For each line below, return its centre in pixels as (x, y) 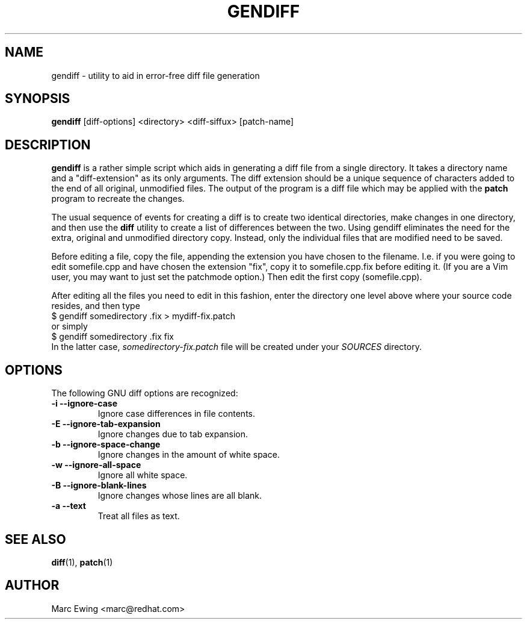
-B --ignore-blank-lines (99, 485)
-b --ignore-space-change (106, 445)
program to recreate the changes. (118, 199)
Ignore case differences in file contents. (176, 414)
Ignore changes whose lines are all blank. (180, 496)
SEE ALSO (35, 539)
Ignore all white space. (143, 475)
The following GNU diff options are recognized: (145, 393)
